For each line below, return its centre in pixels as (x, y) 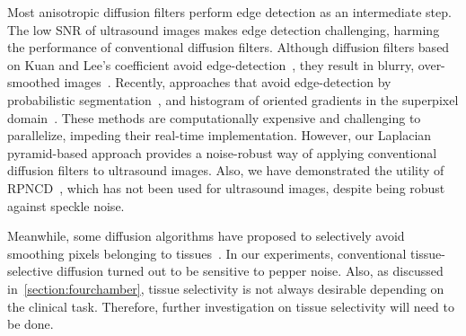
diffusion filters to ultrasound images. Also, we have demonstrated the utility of (226, 170)
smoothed (34, 82)
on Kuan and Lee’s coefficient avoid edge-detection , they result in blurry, (211, 64)
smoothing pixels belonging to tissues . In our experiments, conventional (207, 253)
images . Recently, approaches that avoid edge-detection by (228, 82)
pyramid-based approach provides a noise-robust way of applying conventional (222, 152)
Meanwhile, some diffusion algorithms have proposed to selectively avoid (206, 236)
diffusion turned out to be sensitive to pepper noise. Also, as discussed (250, 271)
